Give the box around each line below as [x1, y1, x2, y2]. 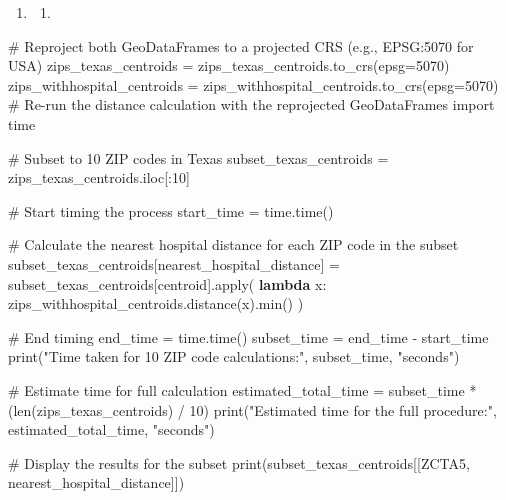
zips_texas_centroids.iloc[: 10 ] [8, 167, 190, 188]
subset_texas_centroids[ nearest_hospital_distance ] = [8, 253, 340, 274]
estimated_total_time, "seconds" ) [8, 419, 215, 440]
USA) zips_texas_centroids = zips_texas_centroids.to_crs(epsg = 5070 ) [8, 55, 450, 76]
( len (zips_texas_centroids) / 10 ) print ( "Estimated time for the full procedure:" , [8, 399, 497, 420]
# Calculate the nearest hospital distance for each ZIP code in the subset [8, 234, 459, 255]
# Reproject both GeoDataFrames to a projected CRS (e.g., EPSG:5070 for [8, 35, 474, 56]
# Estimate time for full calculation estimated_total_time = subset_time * [8, 379, 477, 400]
